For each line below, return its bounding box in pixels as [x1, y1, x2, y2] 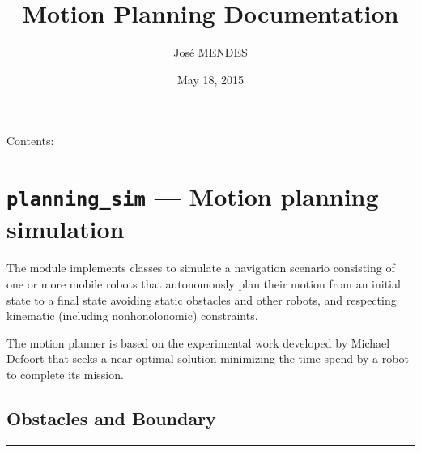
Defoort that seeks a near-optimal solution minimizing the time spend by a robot [6, 350, 409, 367]
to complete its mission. [6, 365, 124, 382]
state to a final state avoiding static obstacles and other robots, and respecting [6, 291, 397, 308]
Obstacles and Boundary [6, 405, 216, 430]
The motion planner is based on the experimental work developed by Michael [6, 334, 390, 351]
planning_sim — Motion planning [6, 180, 379, 213]
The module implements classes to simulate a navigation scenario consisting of [6, 259, 395, 276]
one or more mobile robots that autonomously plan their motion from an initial [6, 275, 401, 292]
